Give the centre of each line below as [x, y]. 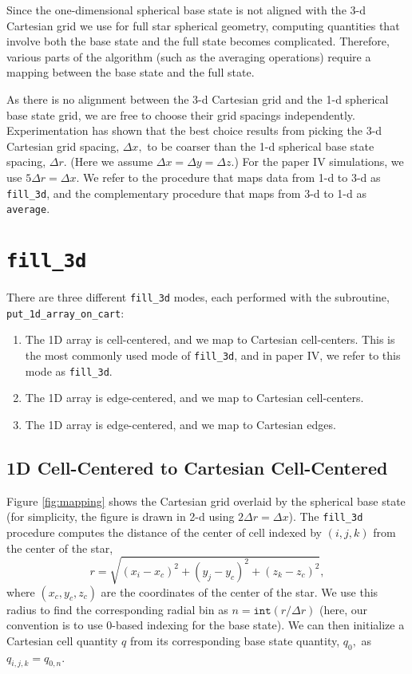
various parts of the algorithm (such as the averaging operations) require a [189, 56]
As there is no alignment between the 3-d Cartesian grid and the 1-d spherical [198, 99]
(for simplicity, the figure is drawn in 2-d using [121, 516]
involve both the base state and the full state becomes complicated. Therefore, [198, 41]
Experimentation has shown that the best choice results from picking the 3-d [194, 130]
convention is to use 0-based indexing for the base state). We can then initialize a [206, 625]
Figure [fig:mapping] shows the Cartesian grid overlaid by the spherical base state [206, 501]
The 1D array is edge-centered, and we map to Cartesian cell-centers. [194, 398]
